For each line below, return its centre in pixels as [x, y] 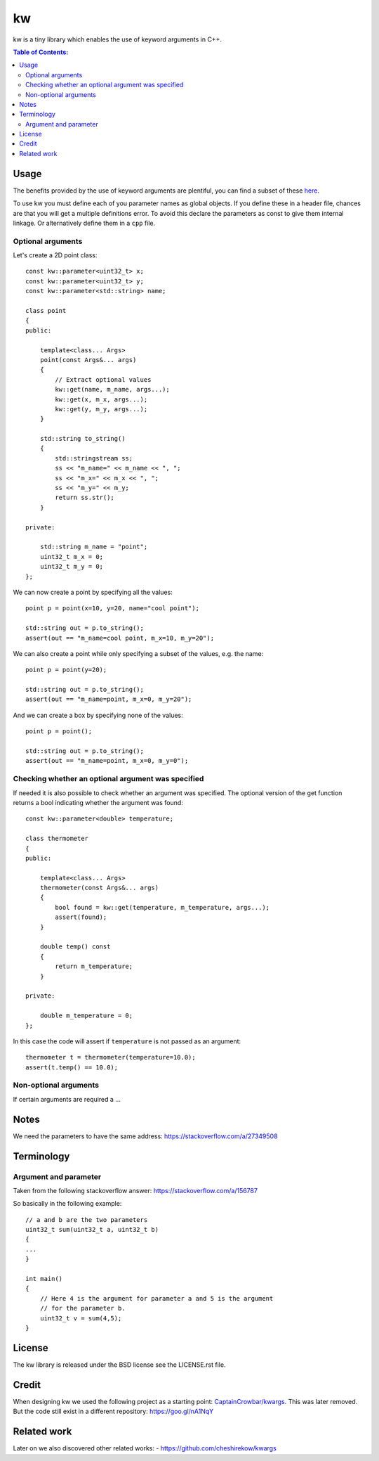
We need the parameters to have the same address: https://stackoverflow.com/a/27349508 [145, 1136]
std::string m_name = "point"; [94, 547]
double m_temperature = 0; [86, 1016]
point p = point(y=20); [66, 670]
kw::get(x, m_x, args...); [101, 399]
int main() [44, 1279]
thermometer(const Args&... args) [99, 888]
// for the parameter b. [82, 1308]
